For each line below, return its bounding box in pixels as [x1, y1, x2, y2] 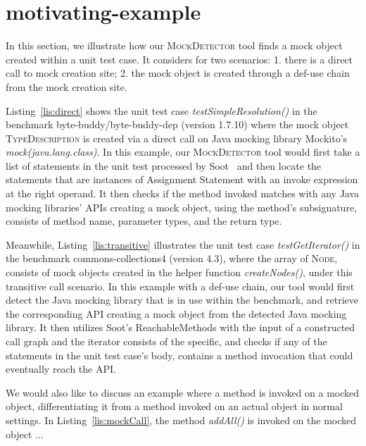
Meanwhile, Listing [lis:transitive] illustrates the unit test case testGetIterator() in [6, 237, 360, 252]
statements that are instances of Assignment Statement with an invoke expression [6, 172, 358, 187]
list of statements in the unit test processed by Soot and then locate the [6, 158, 322, 173]
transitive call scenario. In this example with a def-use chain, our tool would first [6, 278, 355, 293]
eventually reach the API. [6, 361, 116, 376]
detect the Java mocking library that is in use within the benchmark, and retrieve [6, 292, 359, 307]
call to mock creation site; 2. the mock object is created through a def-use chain [6, 66, 350, 80]
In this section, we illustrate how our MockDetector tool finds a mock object [6, 38, 343, 53]
